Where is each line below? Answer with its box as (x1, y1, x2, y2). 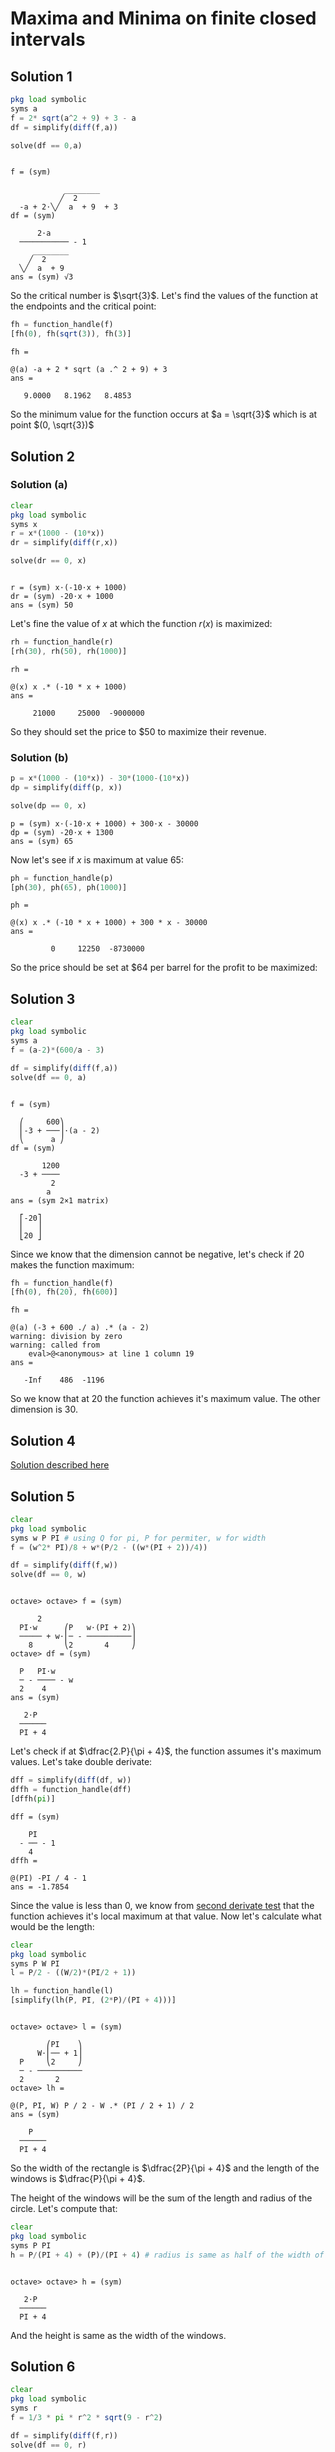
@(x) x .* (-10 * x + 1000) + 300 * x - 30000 (10, 918, 208, 928)
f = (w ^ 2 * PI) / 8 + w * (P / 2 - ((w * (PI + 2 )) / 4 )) (10, 1542, 208, 1552)
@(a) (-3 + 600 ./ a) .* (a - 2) (10, 1323, 150, 1333)
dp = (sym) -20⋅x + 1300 (10, 827, 114, 837)
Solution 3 (10, 990, 76, 1007)
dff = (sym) (10, 1812, 60, 1822)
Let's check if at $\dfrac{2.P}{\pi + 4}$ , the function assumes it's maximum (10, 1745, 322, 1757)
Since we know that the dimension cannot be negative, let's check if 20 (10, 1248, 305, 1260)
